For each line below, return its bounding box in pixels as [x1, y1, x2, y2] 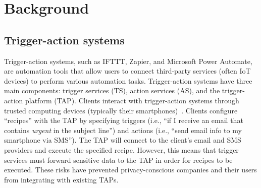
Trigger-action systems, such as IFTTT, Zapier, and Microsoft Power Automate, [4, 55, 252, 66]
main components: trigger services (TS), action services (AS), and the [4, 85, 220, 96]
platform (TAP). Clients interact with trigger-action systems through [25, 95, 239, 105]
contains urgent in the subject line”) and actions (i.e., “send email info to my [4, 124, 242, 135]
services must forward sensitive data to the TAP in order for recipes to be [4, 154, 233, 165]
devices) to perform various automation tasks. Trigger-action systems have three [4, 75, 252, 86]
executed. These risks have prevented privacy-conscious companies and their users [4, 164, 257, 175]
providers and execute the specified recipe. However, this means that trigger [4, 144, 239, 155]
